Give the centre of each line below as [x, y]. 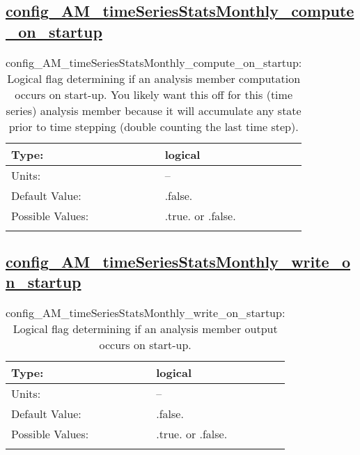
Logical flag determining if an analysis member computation [154, 78]
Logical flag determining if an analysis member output [145, 329]
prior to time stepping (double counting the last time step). [154, 126]
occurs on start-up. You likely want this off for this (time [154, 94]
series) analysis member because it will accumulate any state [154, 110]
